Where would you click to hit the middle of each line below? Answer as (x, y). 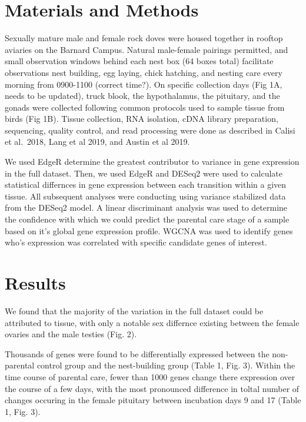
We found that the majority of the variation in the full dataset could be (134, 310)
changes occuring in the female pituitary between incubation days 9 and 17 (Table (153, 400)
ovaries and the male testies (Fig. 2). (71, 334)
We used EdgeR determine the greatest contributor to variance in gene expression (152, 162)
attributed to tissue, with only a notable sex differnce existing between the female (152, 322)
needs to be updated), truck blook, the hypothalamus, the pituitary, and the (142, 96)
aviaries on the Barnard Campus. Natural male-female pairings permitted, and (147, 49)
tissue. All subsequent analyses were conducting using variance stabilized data (145, 196)
